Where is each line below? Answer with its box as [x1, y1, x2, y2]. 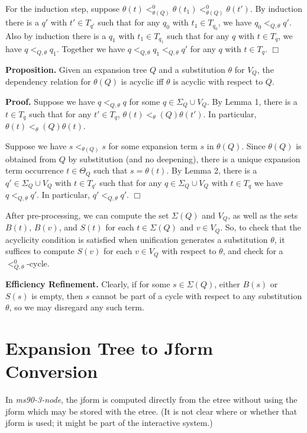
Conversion [5, 359, 98, 383]
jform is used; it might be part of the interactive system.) [5, 416, 213, 429]
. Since [241, 139, 266, 152]
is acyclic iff [121, 75, 164, 88]
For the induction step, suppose [5, 2, 119, 14]
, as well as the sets [228, 209, 298, 221]
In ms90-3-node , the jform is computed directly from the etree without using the [5, 393, 298, 406]
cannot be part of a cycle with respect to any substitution [92, 289, 302, 302]
